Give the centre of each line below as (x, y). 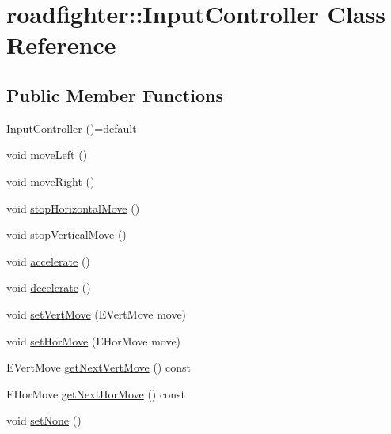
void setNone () (44, 420)
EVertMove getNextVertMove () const (99, 367)
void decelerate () (49, 287)
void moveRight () (51, 181)
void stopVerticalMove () (66, 234)
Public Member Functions (115, 94)
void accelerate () (48, 260)
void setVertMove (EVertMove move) (97, 313)
